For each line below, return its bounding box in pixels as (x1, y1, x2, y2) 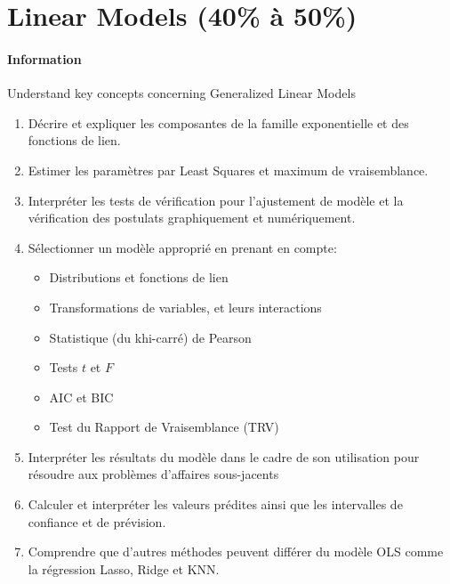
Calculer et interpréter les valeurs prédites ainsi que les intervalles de (28, 495, 403, 514)
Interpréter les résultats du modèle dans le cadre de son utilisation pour (28, 447, 420, 466)
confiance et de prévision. (28, 512, 166, 531)
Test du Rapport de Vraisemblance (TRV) (49, 418, 279, 436)
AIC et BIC (49, 387, 114, 406)
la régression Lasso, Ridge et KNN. (28, 559, 220, 578)
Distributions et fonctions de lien (49, 268, 229, 287)
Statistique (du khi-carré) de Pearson (49, 328, 252, 346)
